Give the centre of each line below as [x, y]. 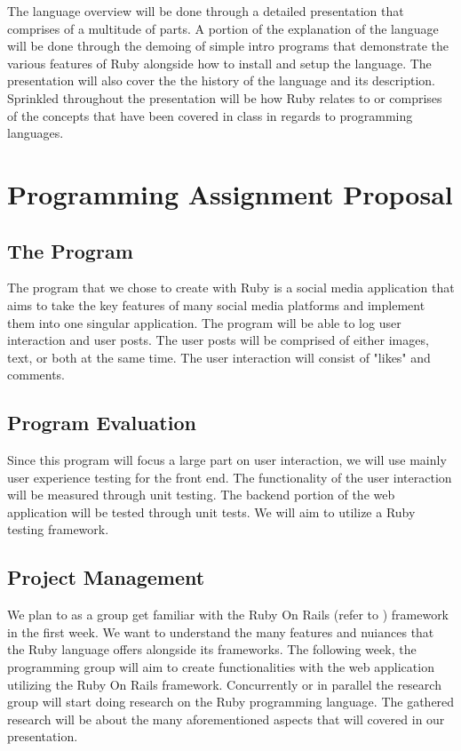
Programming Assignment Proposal [230, 193]
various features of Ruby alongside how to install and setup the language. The [219, 63]
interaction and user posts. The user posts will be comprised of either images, [218, 340]
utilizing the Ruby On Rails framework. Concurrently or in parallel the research [224, 684]
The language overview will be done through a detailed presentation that [206, 11]
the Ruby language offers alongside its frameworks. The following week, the [212, 649]
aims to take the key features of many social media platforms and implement [216, 304]
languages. [36, 133]
